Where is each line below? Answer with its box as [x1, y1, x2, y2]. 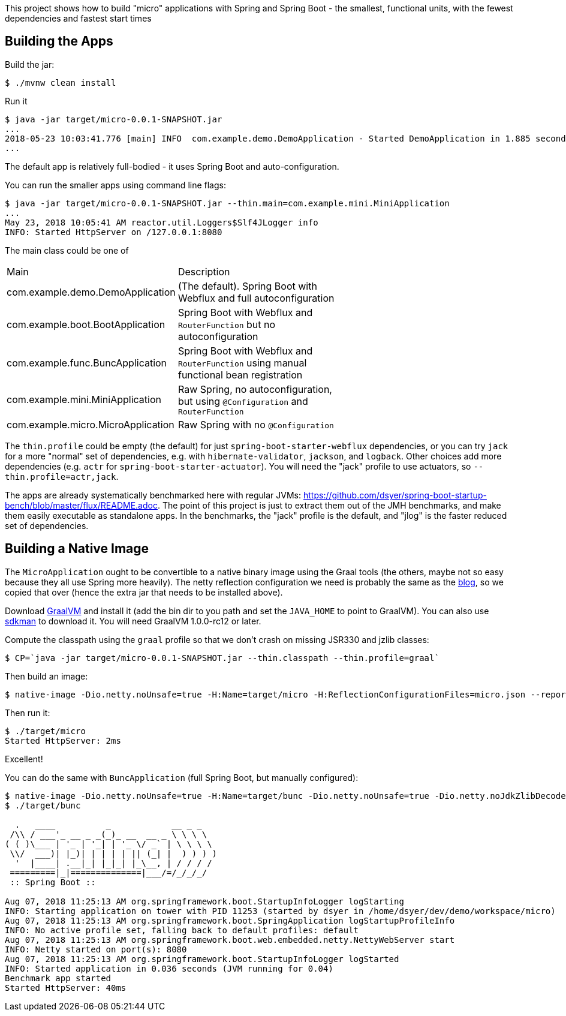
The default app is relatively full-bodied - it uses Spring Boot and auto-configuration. [5, 161, 339, 172]
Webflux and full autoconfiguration [177, 291, 335, 304]
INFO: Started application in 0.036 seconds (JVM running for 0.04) [5, 963, 333, 973]
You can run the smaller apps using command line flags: [5, 179, 226, 190]
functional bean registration [177, 368, 303, 381]
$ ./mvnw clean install [5, 77, 116, 88]
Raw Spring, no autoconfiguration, [177, 383, 332, 395]
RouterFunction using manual [177, 356, 307, 369]
